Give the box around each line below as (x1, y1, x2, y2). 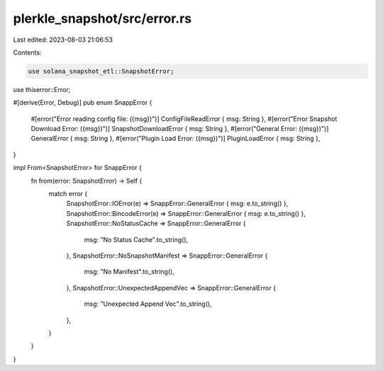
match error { (48, 190, 88, 198)
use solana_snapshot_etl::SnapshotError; (28, 67, 174, 75)
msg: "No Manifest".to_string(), (84, 268, 175, 276)
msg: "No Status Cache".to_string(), (84, 235, 189, 244)
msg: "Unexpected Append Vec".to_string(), (84, 299, 212, 308)
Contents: (13, 48, 42, 57)
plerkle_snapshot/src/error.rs (13, 11, 192, 26)
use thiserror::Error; (13, 85, 71, 93)
